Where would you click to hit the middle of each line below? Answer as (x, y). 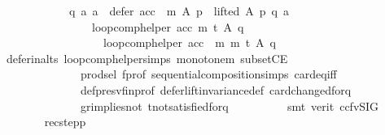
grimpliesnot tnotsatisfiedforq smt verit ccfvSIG (230, 105)
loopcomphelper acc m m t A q (189, 42)
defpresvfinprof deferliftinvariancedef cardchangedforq (216, 89)
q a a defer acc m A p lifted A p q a (179, 11)
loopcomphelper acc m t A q (168, 26)
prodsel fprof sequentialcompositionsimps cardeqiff (208, 74)
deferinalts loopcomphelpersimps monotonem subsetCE (147, 58)
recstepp (65, 122)
